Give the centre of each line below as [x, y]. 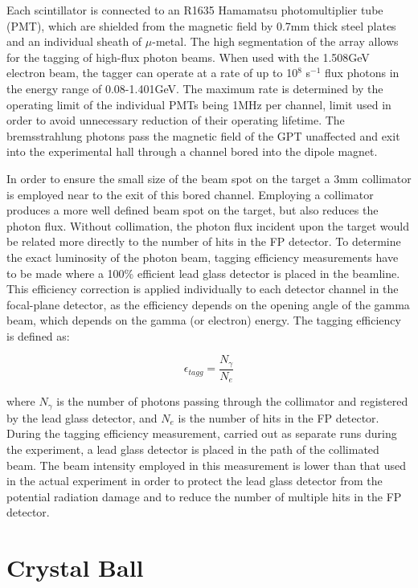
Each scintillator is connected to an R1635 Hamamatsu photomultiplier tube [195, 10]
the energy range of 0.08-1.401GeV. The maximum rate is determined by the [195, 88]
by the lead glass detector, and [82, 417]
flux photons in [362, 73]
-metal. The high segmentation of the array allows [275, 41]
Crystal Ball [75, 568]
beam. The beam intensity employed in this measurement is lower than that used [207, 465]
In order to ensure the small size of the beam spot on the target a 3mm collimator [209, 178]
